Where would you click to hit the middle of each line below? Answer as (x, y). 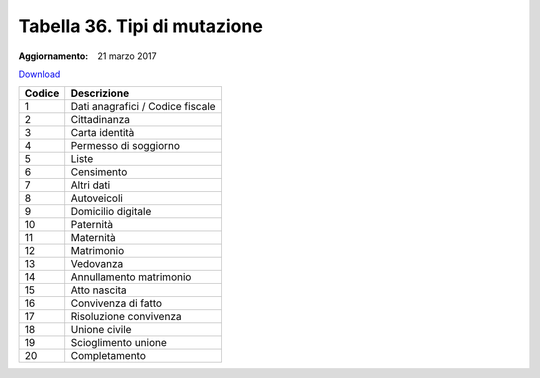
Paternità (92, 225)
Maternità (93, 238)
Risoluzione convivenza (126, 317)
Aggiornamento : (53, 56)
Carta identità (102, 133)
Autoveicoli (97, 198)
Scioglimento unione (118, 343)
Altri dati (90, 185)
